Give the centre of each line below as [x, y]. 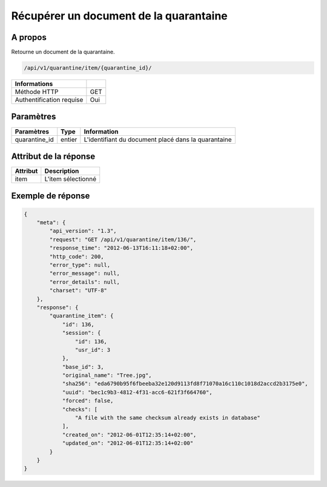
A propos [29, 37]
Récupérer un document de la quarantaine [119, 16]
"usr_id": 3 [93, 350]
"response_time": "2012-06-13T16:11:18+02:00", [121, 248]
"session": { [81, 333]
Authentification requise [49, 100]
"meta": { [51, 223]
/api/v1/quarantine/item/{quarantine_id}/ [88, 68]
